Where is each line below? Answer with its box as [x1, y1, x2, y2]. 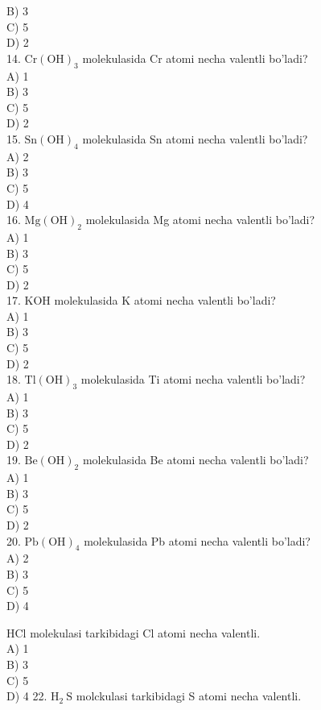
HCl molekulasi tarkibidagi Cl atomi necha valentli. [6, 624, 261, 641]
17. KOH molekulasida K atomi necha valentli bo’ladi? [6, 292, 276, 309]
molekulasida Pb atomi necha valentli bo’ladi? [84, 532, 311, 549]
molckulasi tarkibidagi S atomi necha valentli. [76, 687, 302, 704]
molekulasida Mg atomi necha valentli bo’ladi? [85, 211, 315, 228]
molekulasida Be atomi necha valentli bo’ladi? [82, 451, 309, 468]
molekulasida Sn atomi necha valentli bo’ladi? [82, 130, 308, 147]
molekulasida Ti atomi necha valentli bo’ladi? [80, 371, 306, 388]
